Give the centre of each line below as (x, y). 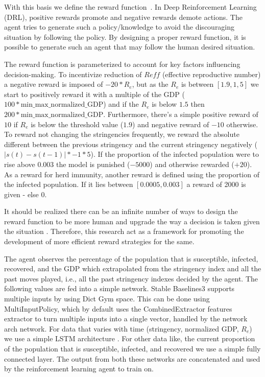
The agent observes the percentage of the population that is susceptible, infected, (131, 258)
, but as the (150, 84)
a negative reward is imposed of (54, 84)
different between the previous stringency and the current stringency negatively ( (131, 144)
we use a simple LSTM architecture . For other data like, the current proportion (130, 338)
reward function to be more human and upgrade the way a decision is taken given (132, 221)
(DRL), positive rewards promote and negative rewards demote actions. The (123, 17)
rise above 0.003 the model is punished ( (67, 164)
